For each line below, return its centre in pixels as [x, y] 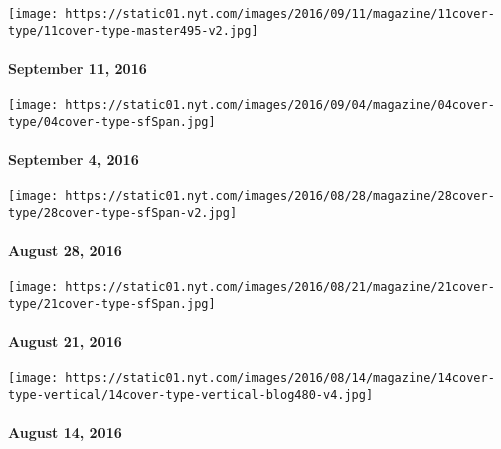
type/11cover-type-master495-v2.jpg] [133, 30]
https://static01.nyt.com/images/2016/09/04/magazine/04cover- [280, 105]
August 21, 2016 [65, 341]
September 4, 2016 [73, 159]
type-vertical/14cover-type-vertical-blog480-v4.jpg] [191, 395]
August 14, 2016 [65, 432]
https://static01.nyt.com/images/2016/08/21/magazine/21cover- [280, 287]
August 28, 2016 [65, 250]
